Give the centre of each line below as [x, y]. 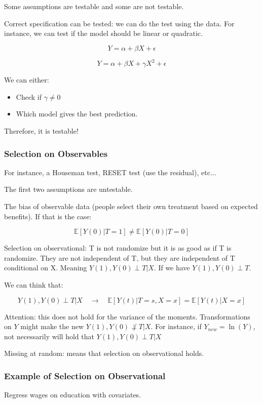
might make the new [52, 326]
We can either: [27, 80]
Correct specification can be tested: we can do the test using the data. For [119, 23]
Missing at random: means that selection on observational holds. [104, 353]
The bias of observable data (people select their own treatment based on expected [131, 206]
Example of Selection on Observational [85, 375]
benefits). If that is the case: [48, 216]
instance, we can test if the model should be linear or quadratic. [103, 33]
